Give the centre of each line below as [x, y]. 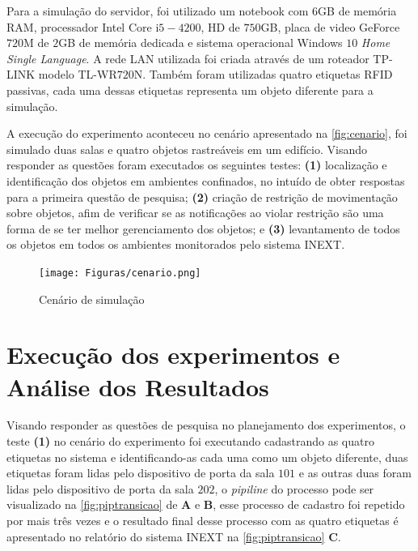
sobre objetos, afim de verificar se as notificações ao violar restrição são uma [195, 213]
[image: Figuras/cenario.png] [120, 273]
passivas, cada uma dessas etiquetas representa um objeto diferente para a [190, 90]
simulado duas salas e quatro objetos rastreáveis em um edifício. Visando [187, 149]
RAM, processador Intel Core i [83, 26]
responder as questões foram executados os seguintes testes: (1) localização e [197, 165]
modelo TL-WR [78, 74]
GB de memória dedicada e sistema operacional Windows [201, 43]
